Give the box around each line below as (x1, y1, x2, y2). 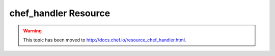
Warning (23, 28, 42, 34)
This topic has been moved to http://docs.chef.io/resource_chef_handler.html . (23, 37, 186, 43)
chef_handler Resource (9, 8, 111, 19)
